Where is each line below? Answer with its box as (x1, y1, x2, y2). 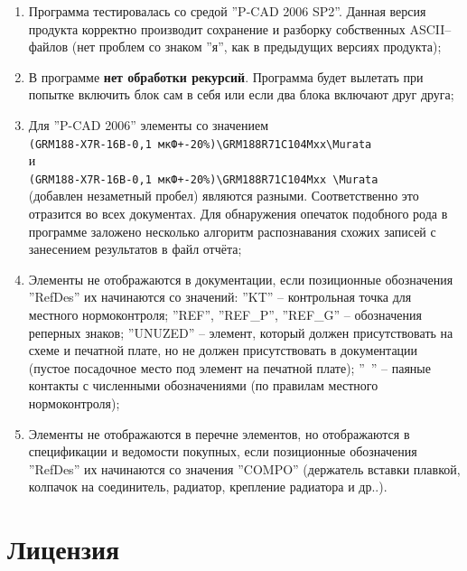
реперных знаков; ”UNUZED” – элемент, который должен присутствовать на (28, 323, 453, 342)
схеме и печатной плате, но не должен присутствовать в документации (28, 341, 418, 360)
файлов (28, 37, 69, 56)
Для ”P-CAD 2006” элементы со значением (28, 115, 269, 134)
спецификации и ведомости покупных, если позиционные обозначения (28, 442, 417, 461)
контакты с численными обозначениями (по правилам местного (28, 376, 378, 395)
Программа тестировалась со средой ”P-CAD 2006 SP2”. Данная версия (28, 2, 426, 20)
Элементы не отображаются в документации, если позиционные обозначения (28, 269, 453, 288)
